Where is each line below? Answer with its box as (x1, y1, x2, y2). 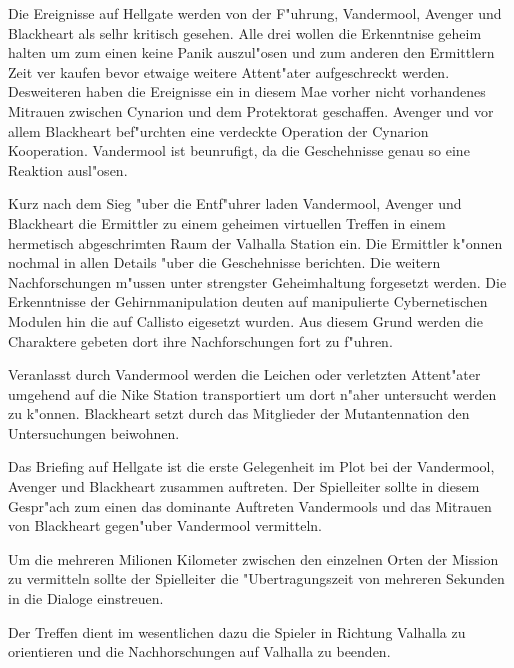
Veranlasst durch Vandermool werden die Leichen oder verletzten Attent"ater (8, 364, 481, 385)
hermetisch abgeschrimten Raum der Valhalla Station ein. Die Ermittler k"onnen (8, 232, 503, 253)
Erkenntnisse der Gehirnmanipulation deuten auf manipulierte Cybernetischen (8, 291, 488, 312)
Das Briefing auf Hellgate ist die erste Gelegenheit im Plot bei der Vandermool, (8, 456, 495, 477)
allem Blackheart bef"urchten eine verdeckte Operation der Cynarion (8, 120, 429, 141)
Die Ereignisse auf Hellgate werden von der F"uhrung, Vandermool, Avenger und (8, 3, 502, 23)
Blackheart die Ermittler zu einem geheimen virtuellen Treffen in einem (8, 212, 446, 233)
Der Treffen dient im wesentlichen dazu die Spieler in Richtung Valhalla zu (8, 621, 466, 642)
